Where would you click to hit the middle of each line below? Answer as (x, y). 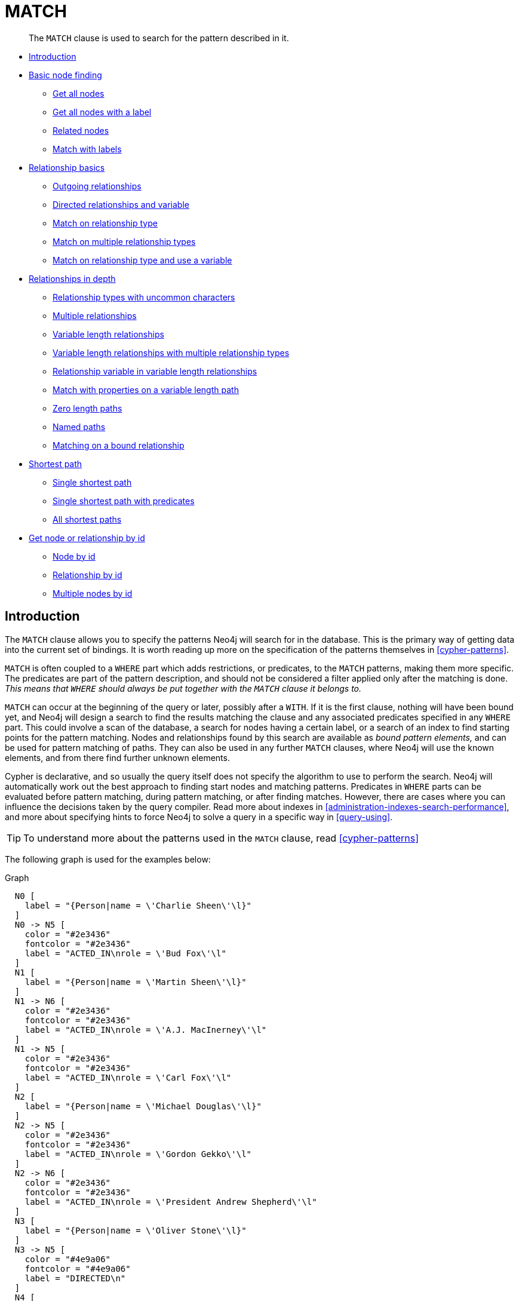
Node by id (74, 556)
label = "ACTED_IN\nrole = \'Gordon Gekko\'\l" (138, 1154)
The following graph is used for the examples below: (108, 859)
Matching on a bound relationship (119, 445)
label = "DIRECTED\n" (75, 1278)
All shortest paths (87, 519)
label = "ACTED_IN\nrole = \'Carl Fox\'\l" (128, 1077)
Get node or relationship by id (87, 538)
